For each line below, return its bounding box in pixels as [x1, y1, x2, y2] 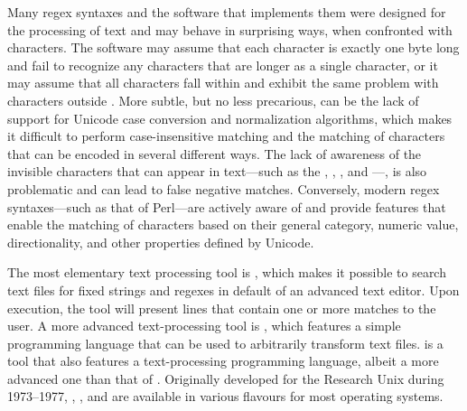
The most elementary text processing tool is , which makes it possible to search [7, 263, 446, 282]
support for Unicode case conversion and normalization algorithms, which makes [7, 108, 453, 127]
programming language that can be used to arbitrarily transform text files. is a [7, 333, 444, 352]
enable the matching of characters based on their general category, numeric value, [7, 215, 459, 234]
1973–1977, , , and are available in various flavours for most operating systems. [7, 387, 444, 406]
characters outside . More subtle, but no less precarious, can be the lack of [7, 90, 419, 109]
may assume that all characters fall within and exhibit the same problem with [7, 73, 439, 92]
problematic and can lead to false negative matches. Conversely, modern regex [7, 179, 440, 198]
